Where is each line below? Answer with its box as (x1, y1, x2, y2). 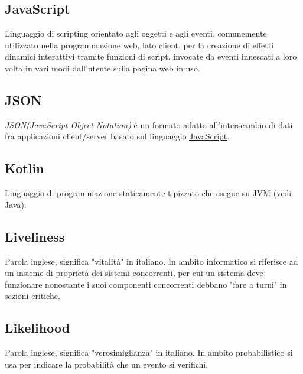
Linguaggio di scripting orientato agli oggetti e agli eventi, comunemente (5, 27, 267, 40)
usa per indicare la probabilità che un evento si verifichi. (5, 357, 208, 370)
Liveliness (5, 227, 65, 245)
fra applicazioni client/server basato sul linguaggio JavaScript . (5, 130, 230, 142)
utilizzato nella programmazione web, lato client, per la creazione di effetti (5, 38, 274, 51)
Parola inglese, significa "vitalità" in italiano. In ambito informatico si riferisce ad (5, 255, 298, 267)
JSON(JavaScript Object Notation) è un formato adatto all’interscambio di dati (5, 118, 293, 131)
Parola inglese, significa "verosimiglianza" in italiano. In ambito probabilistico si (5, 346, 293, 359)
